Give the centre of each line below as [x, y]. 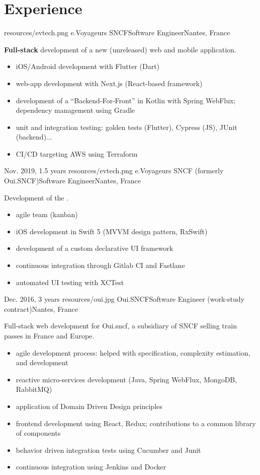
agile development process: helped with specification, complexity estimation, [133, 352]
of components [38, 433]
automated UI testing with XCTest [70, 282]
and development [42, 362]
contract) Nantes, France [41, 309]
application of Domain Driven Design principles [89, 406]
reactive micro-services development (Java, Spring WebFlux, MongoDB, [126, 379]
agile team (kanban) [47, 214]
